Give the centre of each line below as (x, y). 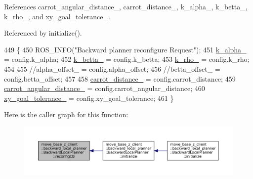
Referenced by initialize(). (43, 33)
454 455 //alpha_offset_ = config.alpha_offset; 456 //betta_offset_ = (112, 68)
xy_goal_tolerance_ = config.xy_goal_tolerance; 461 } (89, 98)
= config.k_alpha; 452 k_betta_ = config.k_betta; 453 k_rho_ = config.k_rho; (127, 59)
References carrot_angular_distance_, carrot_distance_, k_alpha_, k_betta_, (126, 6)
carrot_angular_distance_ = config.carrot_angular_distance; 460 (105, 88)
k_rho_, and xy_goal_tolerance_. (57, 16)
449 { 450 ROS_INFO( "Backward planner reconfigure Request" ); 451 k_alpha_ (125, 49)
